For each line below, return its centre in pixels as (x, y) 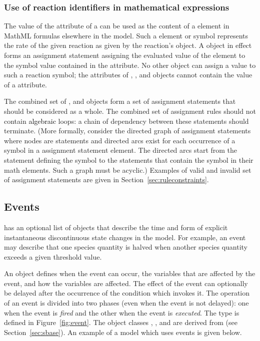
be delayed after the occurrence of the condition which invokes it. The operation (127, 293)
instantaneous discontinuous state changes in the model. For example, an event (125, 237)
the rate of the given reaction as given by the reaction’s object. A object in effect (128, 45)
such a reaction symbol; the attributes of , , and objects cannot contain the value (128, 75)
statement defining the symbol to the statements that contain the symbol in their (129, 160)
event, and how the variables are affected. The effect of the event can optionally (126, 283)
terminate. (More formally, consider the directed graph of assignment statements (127, 131)
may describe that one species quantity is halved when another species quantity (126, 247)
